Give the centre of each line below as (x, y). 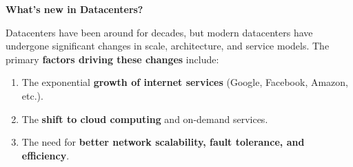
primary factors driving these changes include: (112, 59)
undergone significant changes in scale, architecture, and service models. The (168, 46)
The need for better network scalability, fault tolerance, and (163, 142)
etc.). (32, 95)
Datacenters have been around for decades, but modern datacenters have (159, 32)
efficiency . (46, 155)
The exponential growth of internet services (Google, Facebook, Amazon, (185, 82)
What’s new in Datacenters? (74, 9)
